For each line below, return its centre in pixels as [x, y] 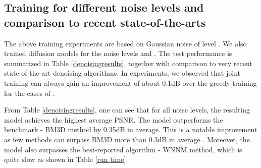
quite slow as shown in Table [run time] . [66, 159]
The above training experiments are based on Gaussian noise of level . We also [125, 43]
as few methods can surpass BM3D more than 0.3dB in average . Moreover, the [127, 139]
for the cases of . [30, 93]
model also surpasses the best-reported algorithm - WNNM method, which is [123, 149]
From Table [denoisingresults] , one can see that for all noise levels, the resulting [127, 110]
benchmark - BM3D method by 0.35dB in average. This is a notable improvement [131, 129]
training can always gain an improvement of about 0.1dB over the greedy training [130, 82]
